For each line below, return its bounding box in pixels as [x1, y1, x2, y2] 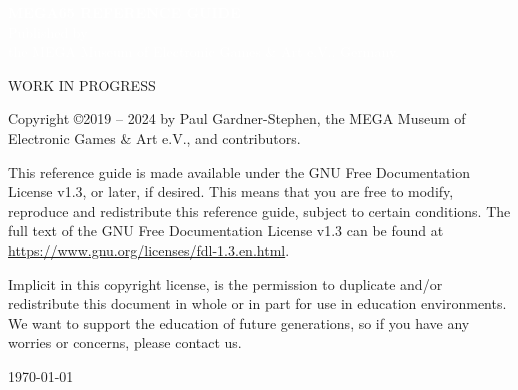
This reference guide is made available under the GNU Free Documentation [8, 161, 470, 182]
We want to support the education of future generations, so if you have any [8, 312, 470, 333]
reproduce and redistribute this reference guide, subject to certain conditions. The [8, 200, 511, 221]
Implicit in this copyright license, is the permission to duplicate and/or [8, 273, 443, 294]
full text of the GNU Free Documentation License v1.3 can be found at [8, 220, 444, 241]
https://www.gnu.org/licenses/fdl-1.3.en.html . [8, 239, 290, 260]
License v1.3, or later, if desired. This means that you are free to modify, [8, 181, 454, 202]
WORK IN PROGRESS [8, 74, 156, 95]
